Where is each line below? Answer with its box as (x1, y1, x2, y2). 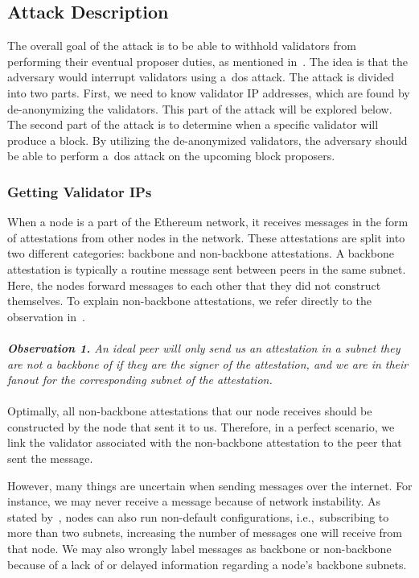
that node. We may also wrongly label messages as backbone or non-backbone (7, 540, 392, 557)
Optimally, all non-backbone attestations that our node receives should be (7, 403, 372, 419)
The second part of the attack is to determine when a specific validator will (7, 116, 379, 133)
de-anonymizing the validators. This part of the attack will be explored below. (7, 100, 392, 117)
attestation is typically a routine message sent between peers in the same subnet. (7, 260, 406, 277)
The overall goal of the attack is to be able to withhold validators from (7, 37, 356, 54)
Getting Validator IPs (7, 181, 152, 201)
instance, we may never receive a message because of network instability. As (7, 493, 381, 510)
